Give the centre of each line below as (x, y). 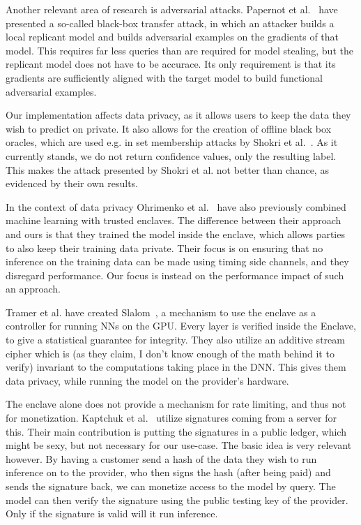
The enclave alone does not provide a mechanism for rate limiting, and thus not (176, 404)
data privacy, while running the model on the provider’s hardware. (147, 380)
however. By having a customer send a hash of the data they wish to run (161, 458)
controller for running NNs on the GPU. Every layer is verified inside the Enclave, (181, 326)
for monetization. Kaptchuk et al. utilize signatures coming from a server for (171, 418)
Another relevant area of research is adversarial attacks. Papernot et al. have (172, 9)
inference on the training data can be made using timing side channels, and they (177, 261)
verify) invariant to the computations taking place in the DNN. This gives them (176, 367)
